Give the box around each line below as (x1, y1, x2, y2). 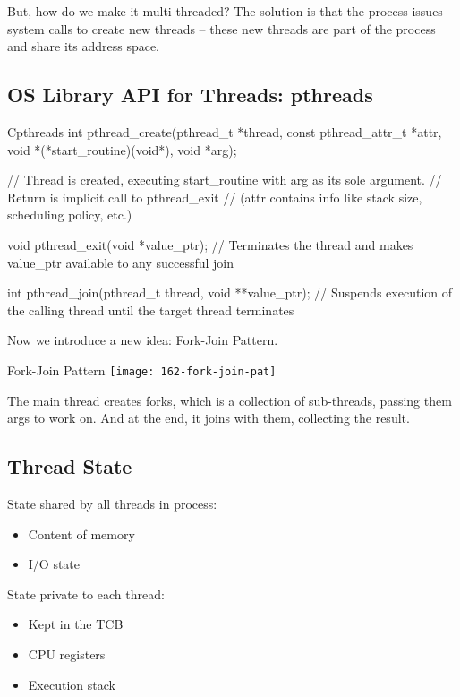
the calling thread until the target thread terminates (7, 300, 294, 319)
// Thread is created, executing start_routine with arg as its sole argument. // (7, 170, 442, 189)
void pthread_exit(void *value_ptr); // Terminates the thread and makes (7, 235, 413, 254)
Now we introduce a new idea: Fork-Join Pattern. (7, 331, 278, 349)
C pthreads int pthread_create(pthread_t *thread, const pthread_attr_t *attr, (7, 122, 442, 141)
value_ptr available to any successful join (7, 253, 234, 271)
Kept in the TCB (28, 615, 124, 633)
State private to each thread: (7, 584, 165, 603)
